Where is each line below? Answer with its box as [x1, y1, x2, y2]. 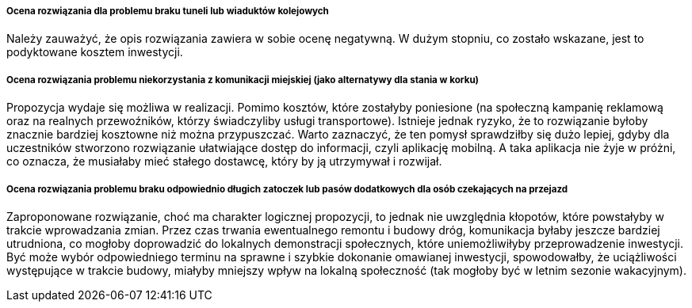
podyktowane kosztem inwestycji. [6, 45, 183, 59]
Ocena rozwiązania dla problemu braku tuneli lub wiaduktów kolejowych [6, 6, 329, 17]
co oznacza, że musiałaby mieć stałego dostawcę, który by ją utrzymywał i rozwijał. [6, 154, 442, 169]
